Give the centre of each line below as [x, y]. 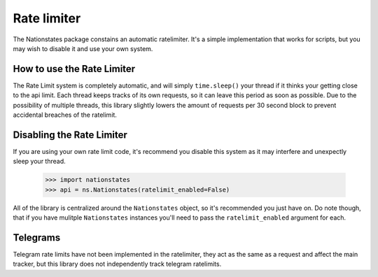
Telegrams [37, 237]
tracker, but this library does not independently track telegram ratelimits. [117, 264]
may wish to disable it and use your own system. [83, 48]
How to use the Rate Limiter [74, 69]
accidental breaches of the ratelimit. [65, 115]
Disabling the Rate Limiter [70, 135]
